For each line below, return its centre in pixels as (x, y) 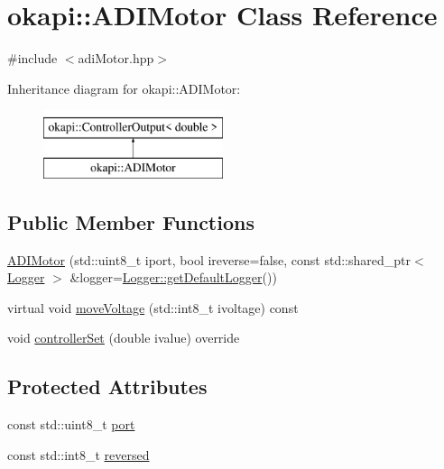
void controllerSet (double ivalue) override (124, 338)
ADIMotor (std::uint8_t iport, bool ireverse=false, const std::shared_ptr (209, 259)
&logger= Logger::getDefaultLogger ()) (173, 277)
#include (32, 58)
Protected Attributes (107, 386)
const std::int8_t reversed (79, 454)
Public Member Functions (131, 221)
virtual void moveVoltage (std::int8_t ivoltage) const (153, 307)
